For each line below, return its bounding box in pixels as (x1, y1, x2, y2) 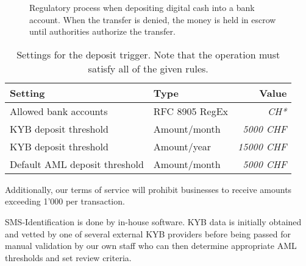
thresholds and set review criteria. (5, 251, 132, 264)
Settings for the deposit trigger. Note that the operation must (16, 47, 280, 61)
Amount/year (153, 139, 212, 153)
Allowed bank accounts (10, 103, 108, 118)
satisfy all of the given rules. (88, 61, 208, 75)
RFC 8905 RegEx (153, 103, 229, 118)
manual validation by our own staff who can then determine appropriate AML (5, 239, 297, 252)
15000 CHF (238, 139, 287, 153)
